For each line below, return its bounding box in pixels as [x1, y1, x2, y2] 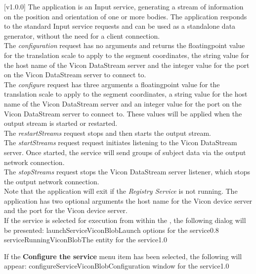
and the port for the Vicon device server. [4, 205, 128, 216]
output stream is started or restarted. [4, 118, 118, 128]
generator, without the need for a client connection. [4, 30, 160, 41]
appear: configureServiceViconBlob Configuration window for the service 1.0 [4, 261, 229, 271]
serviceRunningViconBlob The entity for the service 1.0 [4, 234, 168, 245]
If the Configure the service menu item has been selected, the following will [4, 251, 242, 261]
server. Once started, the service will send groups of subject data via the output [4, 147, 246, 157]
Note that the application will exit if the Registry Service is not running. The [4, 186, 238, 196]
